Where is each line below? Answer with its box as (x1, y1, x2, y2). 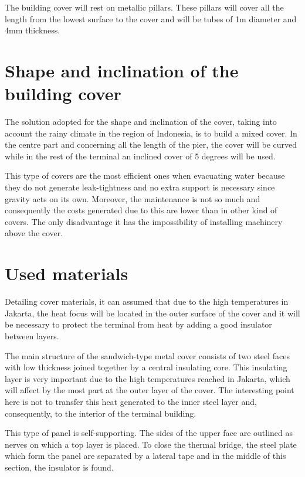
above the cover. (5, 227, 63, 239)
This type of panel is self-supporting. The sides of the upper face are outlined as (5, 427, 293, 439)
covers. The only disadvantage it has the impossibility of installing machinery (5, 215, 283, 227)
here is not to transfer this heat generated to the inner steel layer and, (5, 395, 257, 407)
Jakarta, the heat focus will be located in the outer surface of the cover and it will (5, 306, 300, 319)
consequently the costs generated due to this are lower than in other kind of (5, 204, 277, 216)
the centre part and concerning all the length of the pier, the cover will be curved (5, 138, 297, 151)
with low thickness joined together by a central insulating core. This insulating (5, 361, 287, 373)
